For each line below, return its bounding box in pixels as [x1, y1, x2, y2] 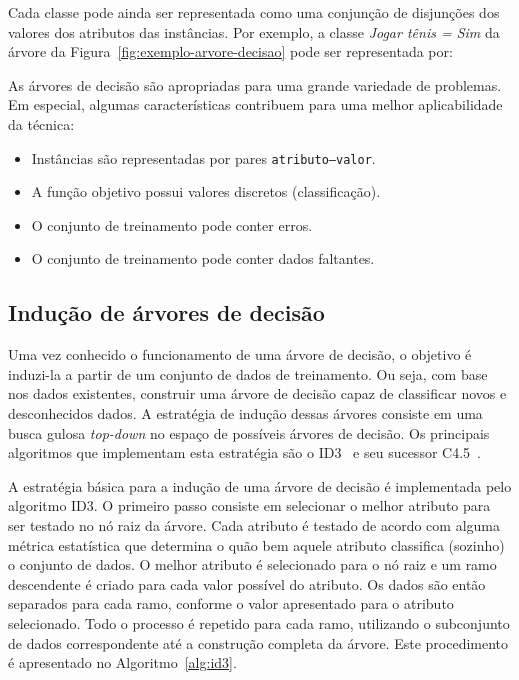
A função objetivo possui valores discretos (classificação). [31, 181, 381, 202]
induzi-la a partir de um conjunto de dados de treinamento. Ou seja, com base [8, 363, 488, 384]
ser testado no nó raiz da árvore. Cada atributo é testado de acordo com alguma [8, 514, 500, 535]
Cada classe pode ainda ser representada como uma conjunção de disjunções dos [8, 2, 500, 22]
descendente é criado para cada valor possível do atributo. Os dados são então [8, 573, 486, 594]
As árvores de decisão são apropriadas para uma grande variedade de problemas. [8, 74, 502, 95]
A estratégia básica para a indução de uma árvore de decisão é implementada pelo [8, 475, 512, 496]
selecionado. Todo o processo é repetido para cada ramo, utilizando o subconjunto [8, 612, 510, 633]
